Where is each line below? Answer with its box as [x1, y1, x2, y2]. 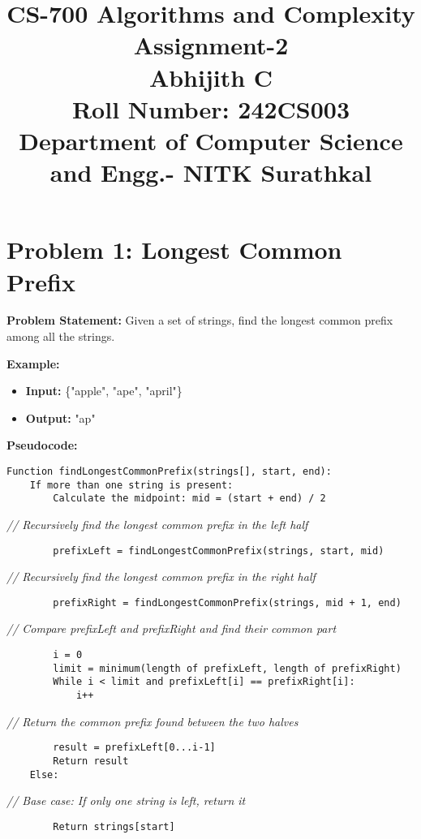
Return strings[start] [53, 820, 175, 833]
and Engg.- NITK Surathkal [49, 156, 372, 189]
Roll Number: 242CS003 [71, 92, 350, 125]
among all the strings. [6, 328, 115, 345]
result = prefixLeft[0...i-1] [53, 742, 216, 754]
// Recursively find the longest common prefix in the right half [6, 568, 316, 585]
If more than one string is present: [29, 479, 234, 491]
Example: [6, 355, 60, 372]
